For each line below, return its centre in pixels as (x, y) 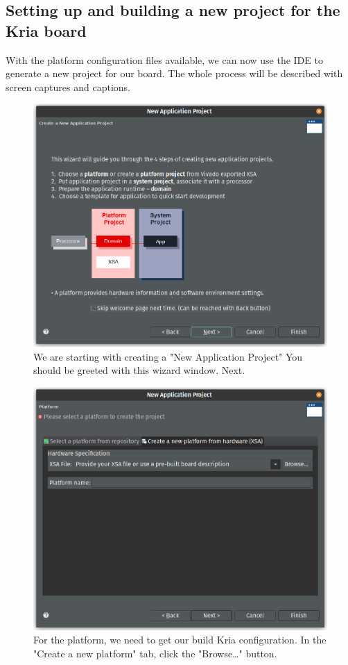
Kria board (46, 30)
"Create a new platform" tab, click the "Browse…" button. (155, 654)
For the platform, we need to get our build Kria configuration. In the (180, 640)
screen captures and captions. (68, 87)
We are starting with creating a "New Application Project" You (168, 356)
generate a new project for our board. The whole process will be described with (174, 73)
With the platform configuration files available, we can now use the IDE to (164, 59)
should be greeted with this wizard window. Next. (139, 370)
